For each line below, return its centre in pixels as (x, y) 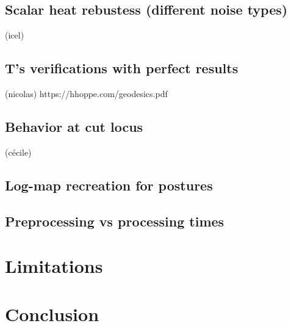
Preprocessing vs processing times (115, 221)
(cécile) (18, 152)
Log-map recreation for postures (109, 185)
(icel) (15, 35)
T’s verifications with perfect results (122, 68)
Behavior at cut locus (74, 126)
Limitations (54, 266)
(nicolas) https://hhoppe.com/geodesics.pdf (86, 93)
